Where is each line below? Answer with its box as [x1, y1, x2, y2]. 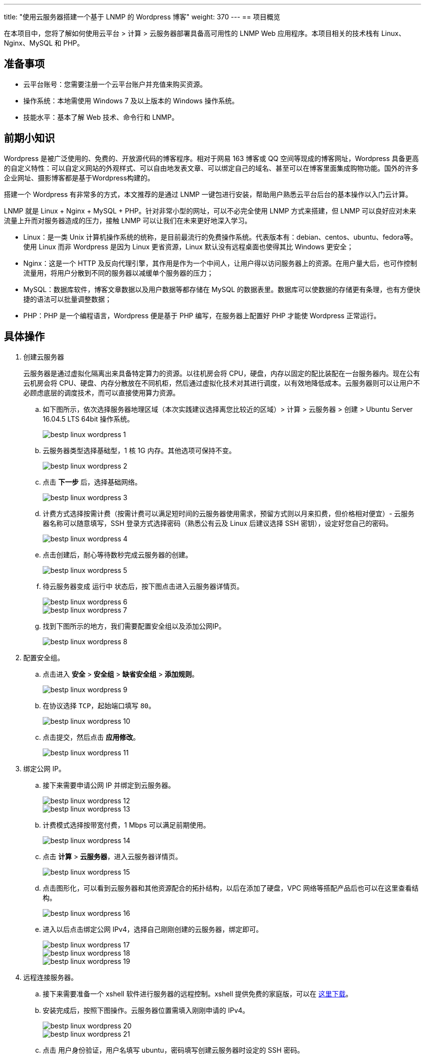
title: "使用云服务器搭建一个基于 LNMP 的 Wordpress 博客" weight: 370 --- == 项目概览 [4, 13, 280, 21]
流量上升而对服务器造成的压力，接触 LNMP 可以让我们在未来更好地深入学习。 [4, 216, 251, 225]
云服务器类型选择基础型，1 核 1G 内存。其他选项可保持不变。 [43, 446, 236, 455]
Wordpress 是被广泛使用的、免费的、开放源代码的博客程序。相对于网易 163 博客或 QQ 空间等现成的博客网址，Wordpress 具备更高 [4, 154, 419, 163]
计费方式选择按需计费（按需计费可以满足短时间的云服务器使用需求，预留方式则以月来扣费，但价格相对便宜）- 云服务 [43, 509, 415, 518]
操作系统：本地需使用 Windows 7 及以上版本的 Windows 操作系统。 [23, 96, 239, 105]
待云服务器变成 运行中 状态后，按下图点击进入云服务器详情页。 [43, 582, 244, 590]
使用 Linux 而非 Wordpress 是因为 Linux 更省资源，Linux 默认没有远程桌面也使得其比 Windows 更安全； [23, 242, 354, 251]
